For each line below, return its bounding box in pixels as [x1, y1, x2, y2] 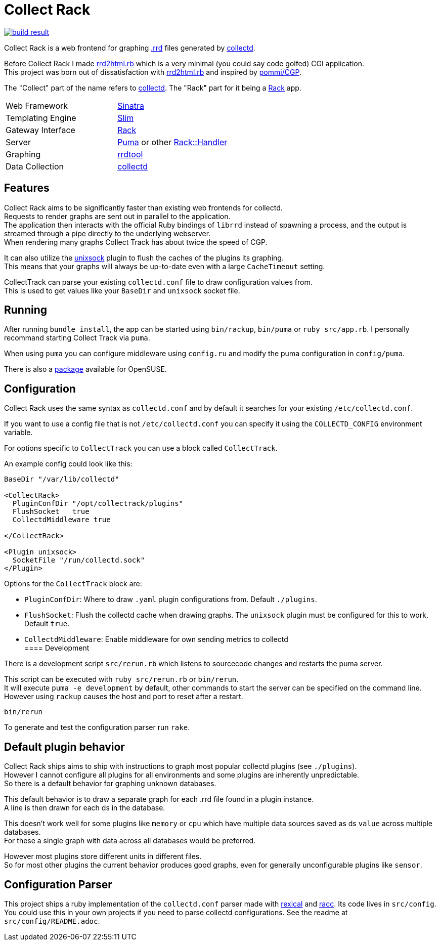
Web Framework [6, 100, 68, 111]
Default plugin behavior [4, 740, 125, 753]
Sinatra [117, 100, 144, 111]
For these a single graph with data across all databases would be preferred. [4, 836, 256, 845]
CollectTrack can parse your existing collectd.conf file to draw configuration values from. [4, 277, 313, 286]
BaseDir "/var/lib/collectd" [4, 475, 119, 484]
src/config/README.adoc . [4, 916, 100, 925]
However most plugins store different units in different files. [4, 852, 202, 861]
